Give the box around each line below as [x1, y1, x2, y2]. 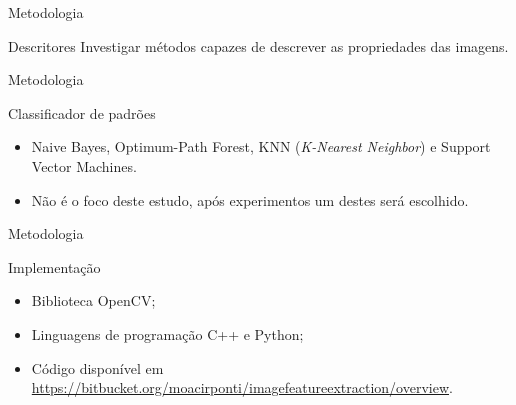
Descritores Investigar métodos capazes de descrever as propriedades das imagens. [8, 35, 509, 56]
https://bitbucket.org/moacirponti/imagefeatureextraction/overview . [31, 377, 453, 398]
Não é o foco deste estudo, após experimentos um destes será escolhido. [31, 189, 469, 210]
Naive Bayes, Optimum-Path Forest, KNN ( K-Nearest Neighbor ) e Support [31, 136, 491, 157]
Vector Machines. [31, 155, 137, 176]
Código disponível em [31, 357, 164, 378]
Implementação [8, 256, 101, 277]
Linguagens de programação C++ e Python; [31, 323, 304, 344]
